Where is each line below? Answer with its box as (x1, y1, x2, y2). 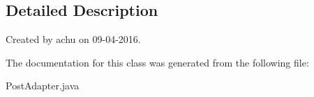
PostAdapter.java (6, 78, 80, 93)
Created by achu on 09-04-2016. (6, 32, 141, 46)
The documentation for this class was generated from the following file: (6, 55, 309, 69)
